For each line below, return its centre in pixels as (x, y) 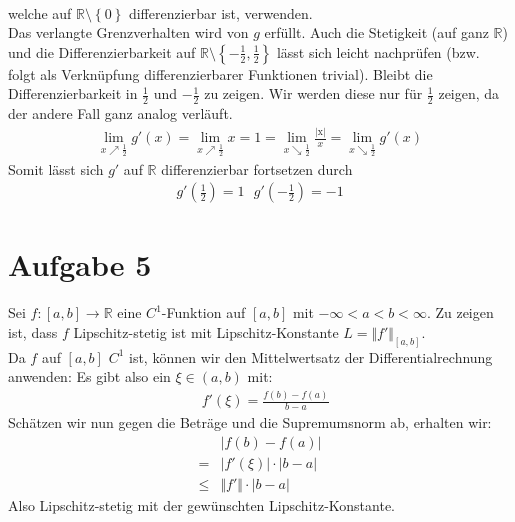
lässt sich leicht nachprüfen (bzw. (378, 51)
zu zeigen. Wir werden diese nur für (313, 93)
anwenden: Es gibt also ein (89, 376)
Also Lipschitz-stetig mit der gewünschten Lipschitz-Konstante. (202, 504)
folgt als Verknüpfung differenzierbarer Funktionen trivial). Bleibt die (220, 73)
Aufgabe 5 (80, 264)
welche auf (40, 12)
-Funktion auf (203, 312)
